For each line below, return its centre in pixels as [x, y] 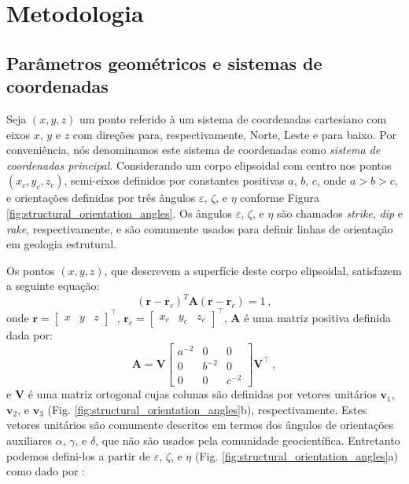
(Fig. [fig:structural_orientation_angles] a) [296, 455]
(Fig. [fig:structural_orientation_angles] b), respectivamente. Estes [207, 409]
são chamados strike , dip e [340, 213]
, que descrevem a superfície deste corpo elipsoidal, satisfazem [253, 270]
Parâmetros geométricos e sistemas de [164, 62]
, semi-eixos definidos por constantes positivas [174, 180]
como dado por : [46, 471]
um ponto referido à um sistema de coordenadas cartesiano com [233, 118]
